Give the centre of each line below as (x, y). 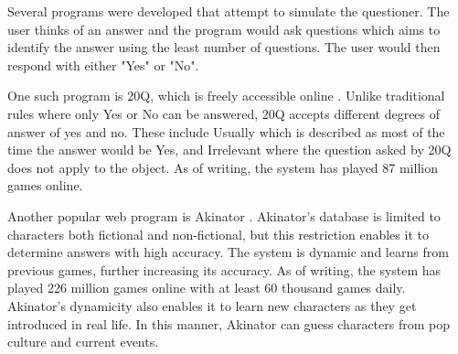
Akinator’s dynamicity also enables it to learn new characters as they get (212, 305)
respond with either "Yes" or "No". (103, 64)
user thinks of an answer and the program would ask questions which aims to (224, 29)
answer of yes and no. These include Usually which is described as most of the (226, 131)
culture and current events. (83, 342)
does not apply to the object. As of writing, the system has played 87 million (223, 167)
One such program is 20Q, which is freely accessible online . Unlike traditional (226, 96)
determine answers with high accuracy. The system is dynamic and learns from (228, 252)
